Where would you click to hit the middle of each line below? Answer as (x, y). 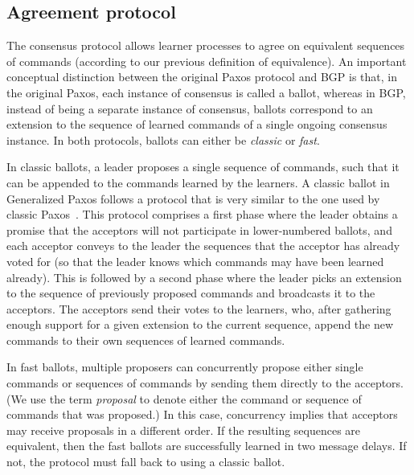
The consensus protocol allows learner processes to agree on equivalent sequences (206, 45)
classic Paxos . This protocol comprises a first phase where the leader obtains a (202, 214)
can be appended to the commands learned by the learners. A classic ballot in (198, 182)
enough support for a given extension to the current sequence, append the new (200, 324)
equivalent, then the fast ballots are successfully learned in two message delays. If (207, 446)
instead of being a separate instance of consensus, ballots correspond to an (190, 108)
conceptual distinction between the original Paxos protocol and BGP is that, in (202, 77)
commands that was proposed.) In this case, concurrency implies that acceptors (202, 414)
